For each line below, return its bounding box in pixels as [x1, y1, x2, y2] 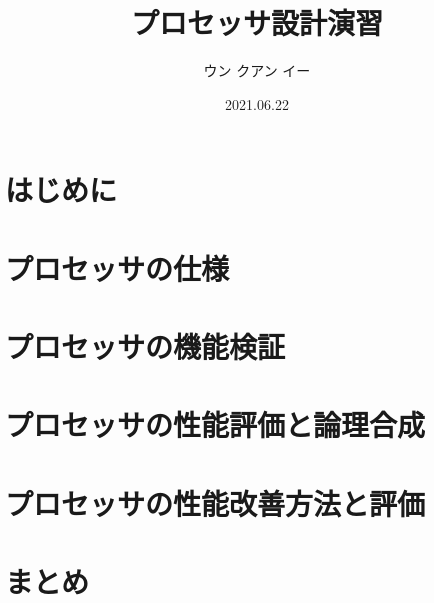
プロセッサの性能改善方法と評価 [5, 482, 426, 523]
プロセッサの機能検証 [5, 326, 286, 367]
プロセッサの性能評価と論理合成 [5, 404, 426, 445]
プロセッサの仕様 [5, 247, 230, 288]
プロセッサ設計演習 [130, 2, 383, 43]
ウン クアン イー [203, 60, 311, 81]
